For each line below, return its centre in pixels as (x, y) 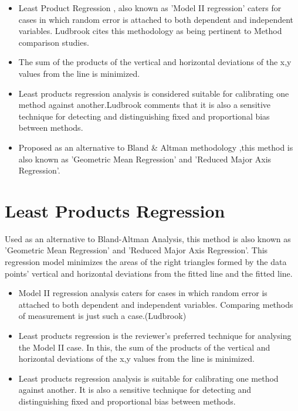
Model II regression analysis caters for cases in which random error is (143, 293)
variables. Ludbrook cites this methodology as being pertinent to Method (150, 31)
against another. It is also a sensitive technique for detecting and (135, 390)
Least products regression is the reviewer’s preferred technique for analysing (155, 335)
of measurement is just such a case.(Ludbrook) (102, 316)
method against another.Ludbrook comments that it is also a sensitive (145, 105)
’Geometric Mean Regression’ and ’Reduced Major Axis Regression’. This (136, 250)
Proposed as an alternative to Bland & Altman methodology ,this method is (156, 147)
